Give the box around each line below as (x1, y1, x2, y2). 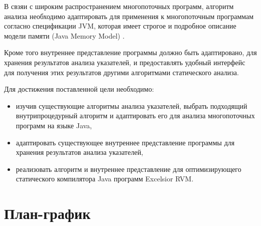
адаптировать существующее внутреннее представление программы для (16, 137, 235, 147)
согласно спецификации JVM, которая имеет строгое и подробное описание (4, 21, 236, 31)
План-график (4, 203, 91, 223)
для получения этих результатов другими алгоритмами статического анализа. (4, 67, 239, 77)
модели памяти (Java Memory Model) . (4, 30, 125, 41)
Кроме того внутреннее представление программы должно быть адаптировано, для (4, 47, 257, 58)
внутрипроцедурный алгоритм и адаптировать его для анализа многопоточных (16, 110, 255, 121)
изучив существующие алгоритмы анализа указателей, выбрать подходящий (16, 100, 247, 111)
